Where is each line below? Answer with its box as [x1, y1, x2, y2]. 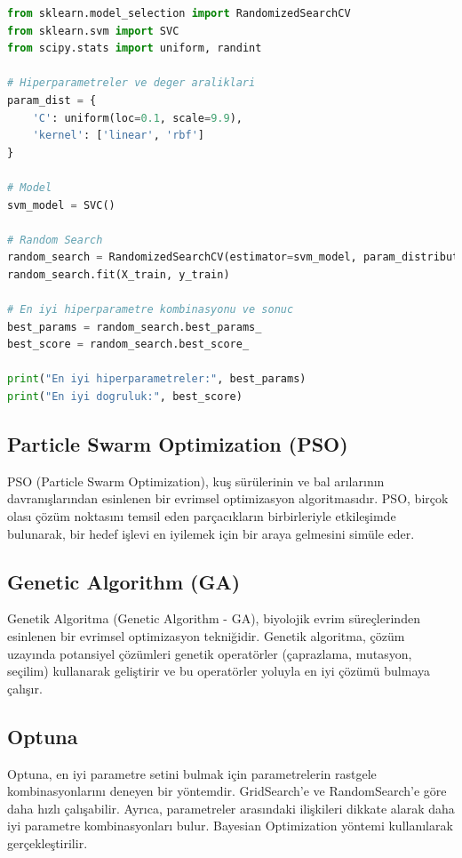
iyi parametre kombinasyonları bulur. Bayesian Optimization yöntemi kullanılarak [7, 816, 453, 835]
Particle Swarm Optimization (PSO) [7, 430, 348, 458]
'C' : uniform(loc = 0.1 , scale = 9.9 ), [32, 111, 243, 124]
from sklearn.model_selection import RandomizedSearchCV [7, 7, 351, 20]
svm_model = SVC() [7, 198, 115, 212]
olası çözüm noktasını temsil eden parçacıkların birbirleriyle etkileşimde [7, 507, 396, 525]
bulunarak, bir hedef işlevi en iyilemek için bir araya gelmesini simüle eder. [7, 524, 415, 542]
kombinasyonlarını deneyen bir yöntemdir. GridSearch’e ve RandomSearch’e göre [7, 782, 447, 800]
